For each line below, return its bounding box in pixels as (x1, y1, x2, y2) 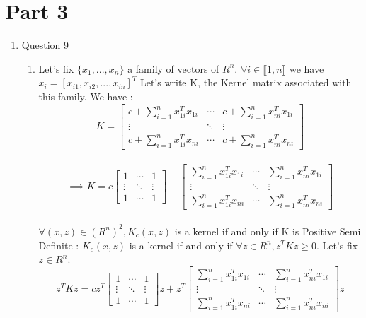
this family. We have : (38, 88, 133, 103)
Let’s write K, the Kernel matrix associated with (139, 75, 352, 90)
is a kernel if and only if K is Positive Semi (174, 223, 361, 238)
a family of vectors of (127, 61, 219, 76)
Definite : (38, 237, 79, 252)
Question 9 (21, 37, 69, 52)
